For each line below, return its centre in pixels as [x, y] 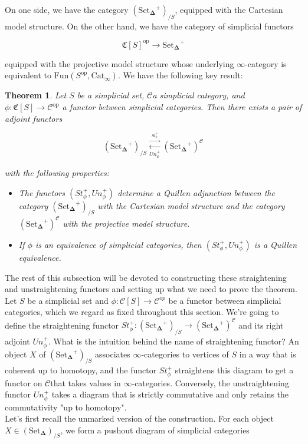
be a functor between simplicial [225, 300]
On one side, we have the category [67, 9]
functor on [24, 382]
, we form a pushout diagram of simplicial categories [155, 430]
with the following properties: [57, 173]
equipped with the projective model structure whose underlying [119, 63]
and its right [261, 325]
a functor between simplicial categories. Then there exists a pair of [182, 107]
